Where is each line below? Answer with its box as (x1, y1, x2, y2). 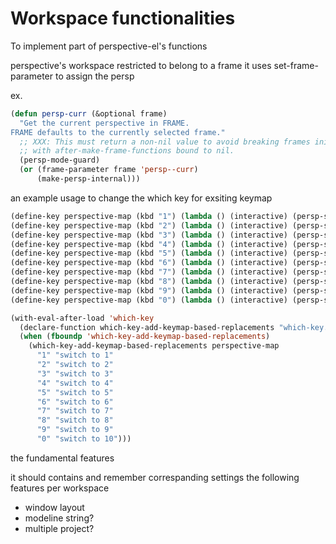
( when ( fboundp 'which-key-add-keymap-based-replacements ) (19, 332, 271, 342)
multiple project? (24, 522, 95, 534)
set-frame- (273, 59, 319, 71)
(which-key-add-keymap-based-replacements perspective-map (28, 341, 280, 351)
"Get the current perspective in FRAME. (19, 118, 190, 128)
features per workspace (10, 482, 110, 494)
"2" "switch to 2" (36, 360, 114, 370)
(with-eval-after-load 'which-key (10, 313, 155, 323)
